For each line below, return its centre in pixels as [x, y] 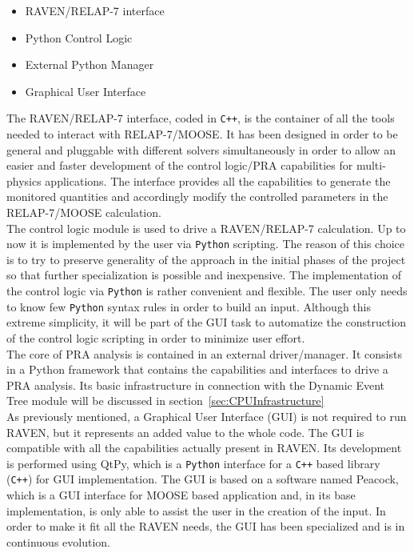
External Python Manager [90, 64]
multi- [371, 165]
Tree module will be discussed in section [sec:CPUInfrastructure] [165, 401]
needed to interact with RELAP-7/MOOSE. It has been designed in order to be [202, 134]
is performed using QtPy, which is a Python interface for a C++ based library [193, 463]
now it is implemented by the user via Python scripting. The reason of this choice [206, 244]
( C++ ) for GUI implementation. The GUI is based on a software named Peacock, [203, 479]
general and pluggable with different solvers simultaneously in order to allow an [201, 149]
